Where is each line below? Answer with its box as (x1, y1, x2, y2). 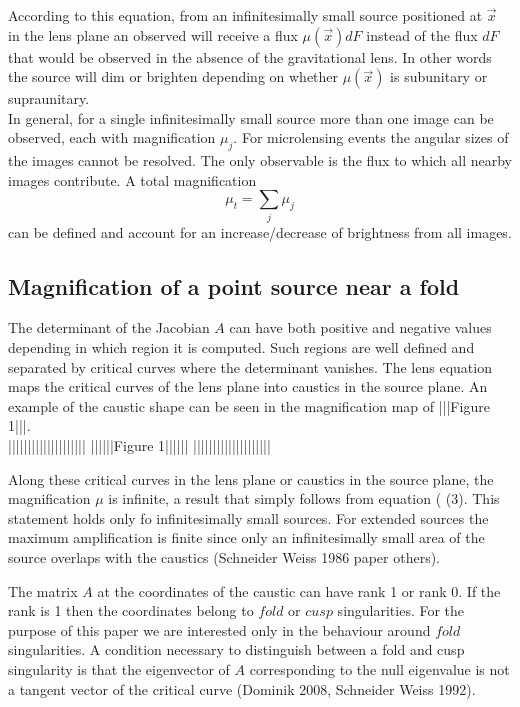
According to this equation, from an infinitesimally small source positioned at (8, 5, 483, 25)
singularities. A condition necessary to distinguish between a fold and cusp (8, 639, 465, 660)
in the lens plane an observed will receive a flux (8, 24, 298, 45)
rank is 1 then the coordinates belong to (8, 600, 254, 621)
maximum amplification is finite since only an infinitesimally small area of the (8, 527, 485, 548)
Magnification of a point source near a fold (8, 270, 460, 301)
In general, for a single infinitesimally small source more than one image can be (8, 107, 494, 128)
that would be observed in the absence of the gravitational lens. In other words (8, 46, 492, 67)
